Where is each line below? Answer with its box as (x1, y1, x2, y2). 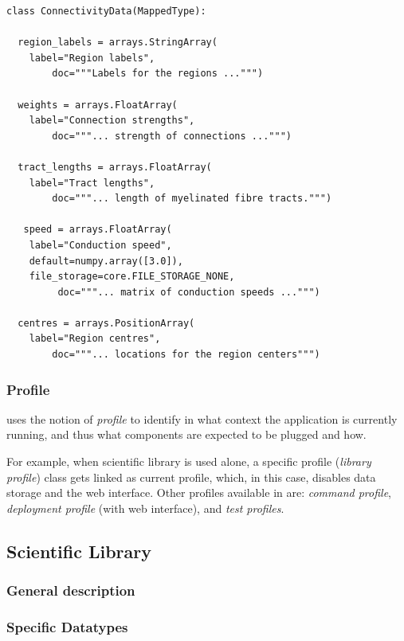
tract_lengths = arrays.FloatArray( (18, 161, 212, 173)
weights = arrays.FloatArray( (18, 99, 178, 111)
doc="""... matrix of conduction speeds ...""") (57, 286, 320, 298)
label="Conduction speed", (29, 239, 172, 251)
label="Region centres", (29, 333, 161, 345)
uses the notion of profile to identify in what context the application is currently (6, 410, 398, 427)
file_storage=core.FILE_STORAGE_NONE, (29, 271, 235, 283)
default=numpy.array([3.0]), (29, 255, 183, 267)
